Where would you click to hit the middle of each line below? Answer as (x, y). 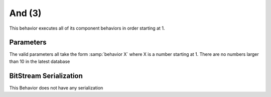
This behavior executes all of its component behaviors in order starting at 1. (87, 28)
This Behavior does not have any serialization (56, 87)
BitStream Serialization (46, 76)
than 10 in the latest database (40, 61)
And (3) (25, 13)
